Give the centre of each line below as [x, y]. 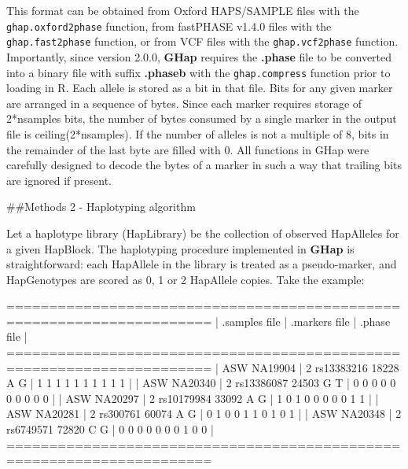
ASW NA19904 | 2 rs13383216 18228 [311, 367]
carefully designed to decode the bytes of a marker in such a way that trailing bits [204, 165]
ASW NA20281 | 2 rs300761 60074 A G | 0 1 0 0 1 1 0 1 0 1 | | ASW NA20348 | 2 [204, 414]
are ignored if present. [59, 180]
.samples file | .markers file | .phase [306, 321]
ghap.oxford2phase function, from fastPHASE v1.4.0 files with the [169, 26]
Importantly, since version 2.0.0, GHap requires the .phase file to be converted [199, 56]
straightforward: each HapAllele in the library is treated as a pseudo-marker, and [202, 264]
